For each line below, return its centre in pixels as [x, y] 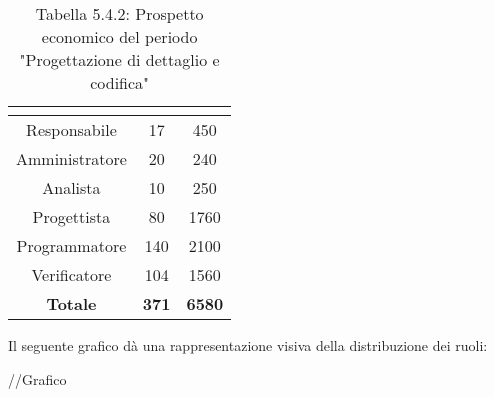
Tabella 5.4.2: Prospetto [119, 13]
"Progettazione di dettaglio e [119, 59]
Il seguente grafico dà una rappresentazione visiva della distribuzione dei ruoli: [248, 345]
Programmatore [71, 245]
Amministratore [71, 158]
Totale [71, 303]
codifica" [120, 82]
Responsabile [71, 129]
